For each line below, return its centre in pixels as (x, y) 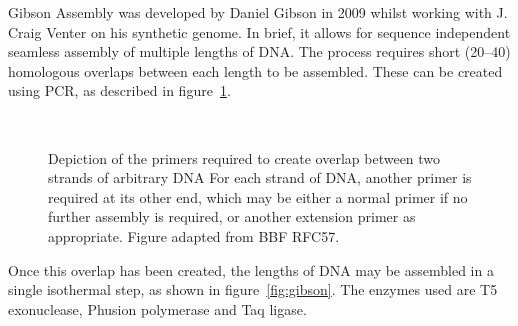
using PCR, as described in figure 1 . (119, 90)
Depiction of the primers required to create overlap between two (244, 157)
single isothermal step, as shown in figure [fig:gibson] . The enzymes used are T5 (253, 289)
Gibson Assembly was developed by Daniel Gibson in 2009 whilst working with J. (258, 12)
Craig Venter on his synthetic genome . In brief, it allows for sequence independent (259, 31)
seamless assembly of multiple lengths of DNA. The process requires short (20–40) (259, 51)
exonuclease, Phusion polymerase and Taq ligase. (157, 308)
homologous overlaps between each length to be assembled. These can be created (255, 70)
